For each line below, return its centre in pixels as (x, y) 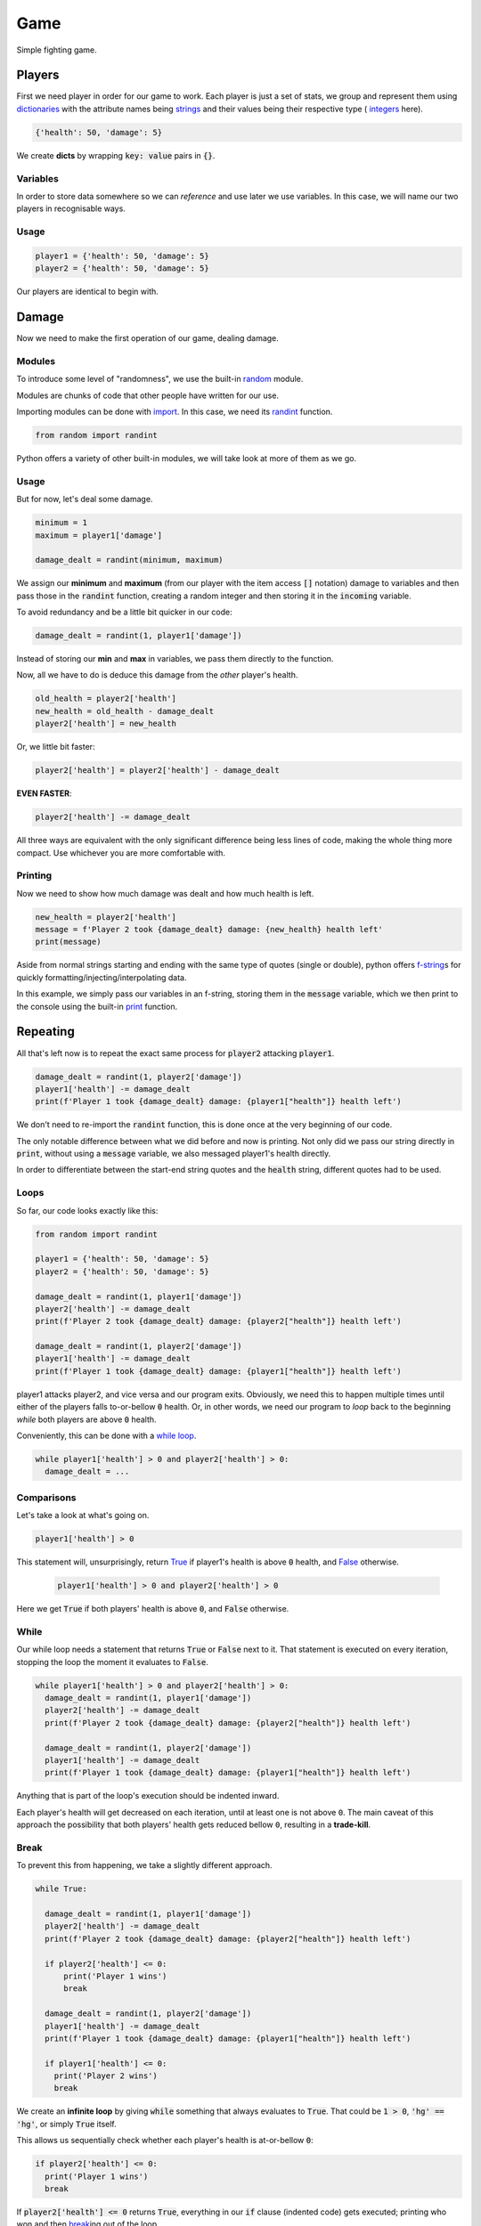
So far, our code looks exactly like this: (87, 1210)
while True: (61, 1889)
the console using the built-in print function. (97, 1006)
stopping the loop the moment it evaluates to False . (112, 1661)
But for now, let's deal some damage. (85, 500)
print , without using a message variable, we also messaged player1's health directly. (174, 1154)
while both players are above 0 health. (86, 1419)
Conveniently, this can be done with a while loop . (106, 1436)
